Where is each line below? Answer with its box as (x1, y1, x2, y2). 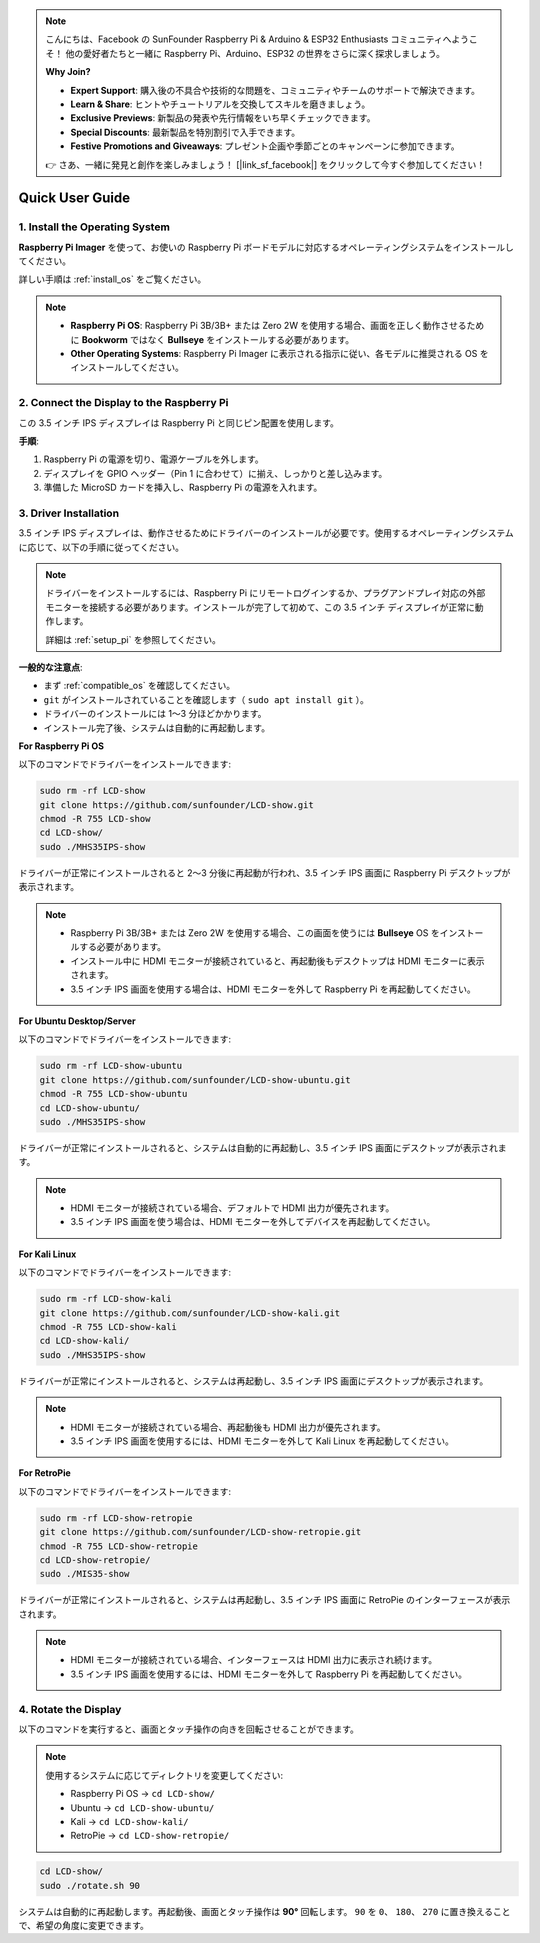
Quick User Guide (18, 190, 131, 207)
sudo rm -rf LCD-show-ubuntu (39, 1060, 183, 1072)
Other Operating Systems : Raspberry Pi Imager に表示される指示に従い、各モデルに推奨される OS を (70, 348, 489, 360)
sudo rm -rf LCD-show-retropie (39, 1512, 194, 1524)
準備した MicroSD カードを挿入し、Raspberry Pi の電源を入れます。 (43, 481, 323, 494)
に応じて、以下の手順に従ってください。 (18, 541, 185, 553)
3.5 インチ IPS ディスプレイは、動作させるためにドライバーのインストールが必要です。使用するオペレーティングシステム (18, 527, 514, 539)
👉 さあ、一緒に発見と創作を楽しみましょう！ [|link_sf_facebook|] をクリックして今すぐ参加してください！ (45, 158, 486, 170)
